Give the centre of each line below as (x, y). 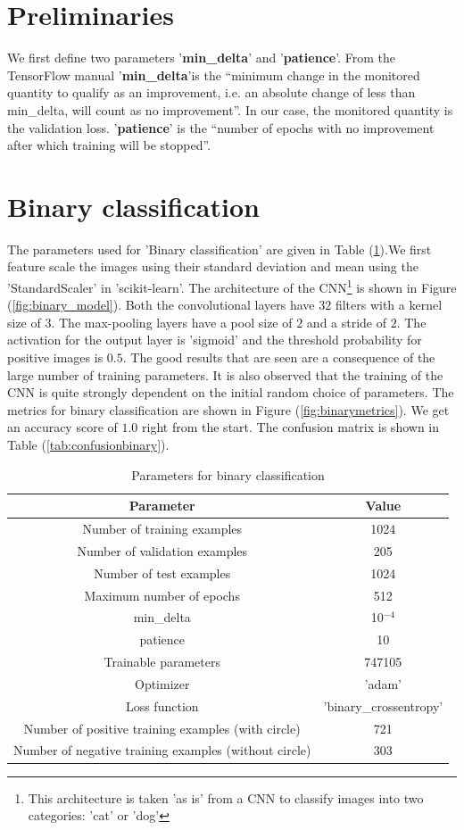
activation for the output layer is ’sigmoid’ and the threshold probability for (215, 340)
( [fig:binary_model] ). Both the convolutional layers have (161, 305)
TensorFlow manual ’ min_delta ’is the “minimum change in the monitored (214, 75)
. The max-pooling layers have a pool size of (172, 322)
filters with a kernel (389, 305)
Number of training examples (162, 529)
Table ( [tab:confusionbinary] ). (88, 444)
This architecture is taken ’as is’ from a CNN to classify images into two (226, 797)
